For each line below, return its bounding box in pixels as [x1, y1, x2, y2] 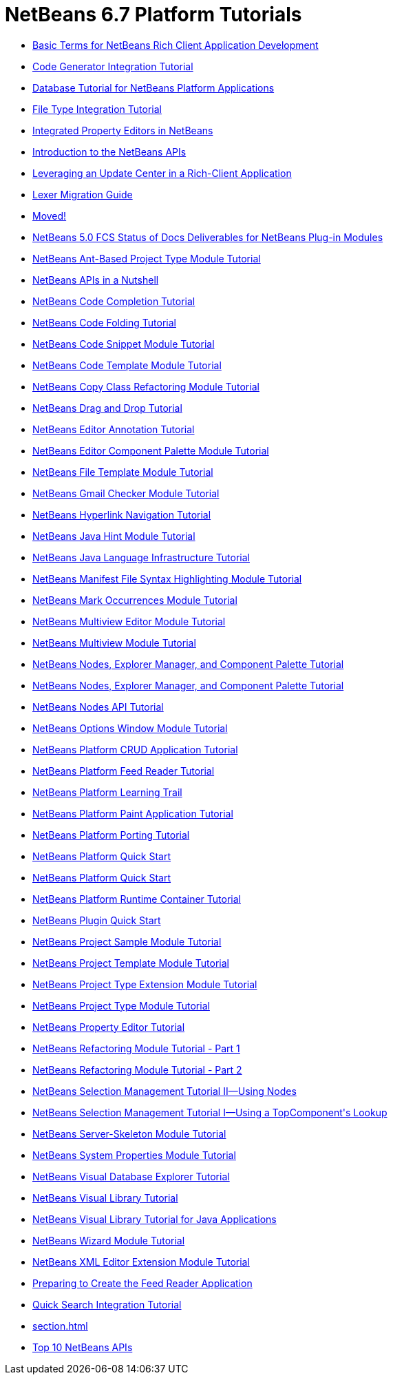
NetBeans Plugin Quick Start [32, 914, 161, 926]
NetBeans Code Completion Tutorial [32, 295, 195, 307]
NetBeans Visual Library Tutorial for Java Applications [32, 1213, 277, 1225]
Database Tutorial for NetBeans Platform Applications [32, 81, 275, 94]
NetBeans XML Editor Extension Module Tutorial [32, 1255, 250, 1268]
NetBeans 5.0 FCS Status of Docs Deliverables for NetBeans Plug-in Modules [32, 231, 383, 243]
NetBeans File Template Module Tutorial [32, 466, 213, 478]
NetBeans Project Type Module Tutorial [32, 999, 210, 1012]
